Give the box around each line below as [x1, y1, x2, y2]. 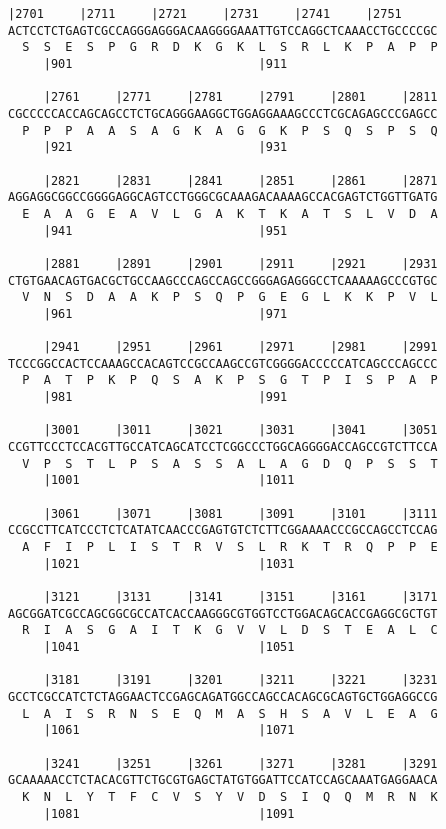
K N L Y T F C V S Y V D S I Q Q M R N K [22, 789, 438, 804]
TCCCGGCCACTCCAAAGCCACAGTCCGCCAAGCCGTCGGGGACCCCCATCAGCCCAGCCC [8, 356, 438, 371]
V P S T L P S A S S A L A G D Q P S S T [22, 456, 438, 471]
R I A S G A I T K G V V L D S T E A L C [22, 623, 438, 638]
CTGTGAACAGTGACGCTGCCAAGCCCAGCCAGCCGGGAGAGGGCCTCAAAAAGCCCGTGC [8, 273, 438, 288]
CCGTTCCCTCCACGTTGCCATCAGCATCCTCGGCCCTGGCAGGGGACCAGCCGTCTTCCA [8, 440, 438, 455]
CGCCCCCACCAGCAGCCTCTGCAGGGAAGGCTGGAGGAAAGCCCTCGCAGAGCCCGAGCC [8, 106, 438, 121]
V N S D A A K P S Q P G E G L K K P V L [22, 290, 438, 305]
